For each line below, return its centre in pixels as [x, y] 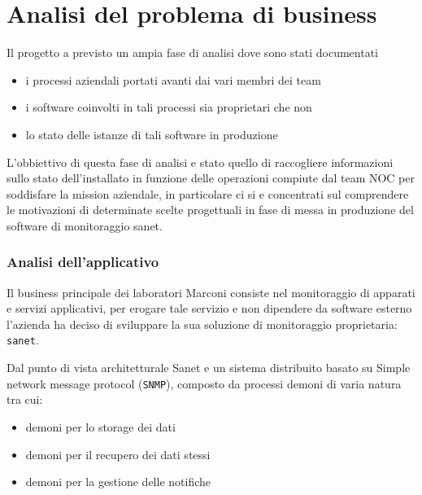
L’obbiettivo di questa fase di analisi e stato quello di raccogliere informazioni [200, 162]
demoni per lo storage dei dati [100, 426]
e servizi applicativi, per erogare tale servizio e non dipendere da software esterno [209, 308]
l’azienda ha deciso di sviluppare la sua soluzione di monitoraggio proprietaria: [202, 324]
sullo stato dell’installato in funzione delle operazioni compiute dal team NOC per [211, 178]
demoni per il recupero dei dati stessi [118, 454]
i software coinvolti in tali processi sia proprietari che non [169, 107]
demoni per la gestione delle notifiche [118, 482]
